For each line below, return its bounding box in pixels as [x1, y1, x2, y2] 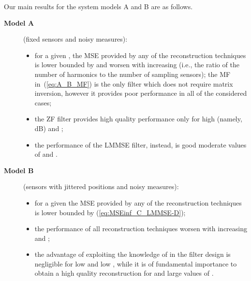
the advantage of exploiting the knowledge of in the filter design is [34, 249, 231, 259]
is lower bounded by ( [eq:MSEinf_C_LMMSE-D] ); [34, 207, 186, 217]
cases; [34, 97, 52, 107]
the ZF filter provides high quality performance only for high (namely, [34, 114, 242, 124]
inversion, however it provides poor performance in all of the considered [34, 88, 247, 98]
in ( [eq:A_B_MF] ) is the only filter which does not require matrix [34, 78, 233, 89]
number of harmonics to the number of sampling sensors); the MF [34, 69, 231, 79]
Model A [4, 17, 34, 28]
